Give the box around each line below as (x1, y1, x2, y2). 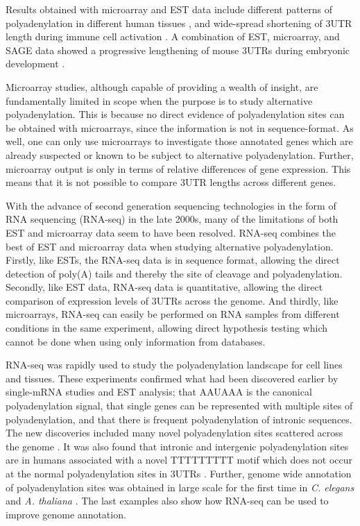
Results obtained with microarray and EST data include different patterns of (6, 2, 333, 16)
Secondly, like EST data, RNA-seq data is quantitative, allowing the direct (6, 280, 323, 294)
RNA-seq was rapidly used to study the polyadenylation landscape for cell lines (6, 357, 343, 372)
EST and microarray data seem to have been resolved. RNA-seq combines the (6, 225, 336, 239)
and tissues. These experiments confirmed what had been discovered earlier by (6, 371, 338, 385)
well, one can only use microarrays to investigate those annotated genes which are (6, 134, 353, 149)
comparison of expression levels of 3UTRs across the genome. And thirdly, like (6, 293, 338, 307)
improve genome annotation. (6, 507, 126, 521)
